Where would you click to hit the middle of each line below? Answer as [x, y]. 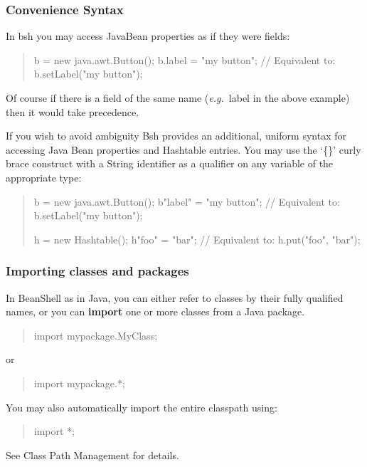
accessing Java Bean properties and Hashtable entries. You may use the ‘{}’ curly [183, 149]
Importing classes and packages [97, 271]
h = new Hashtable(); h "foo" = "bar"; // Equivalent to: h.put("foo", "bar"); [197, 239]
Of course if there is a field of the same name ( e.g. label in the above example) [178, 98]
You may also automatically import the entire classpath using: [142, 407]
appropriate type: [44, 177]
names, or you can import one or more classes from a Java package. [155, 311]
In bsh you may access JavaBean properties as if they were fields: [148, 36]
